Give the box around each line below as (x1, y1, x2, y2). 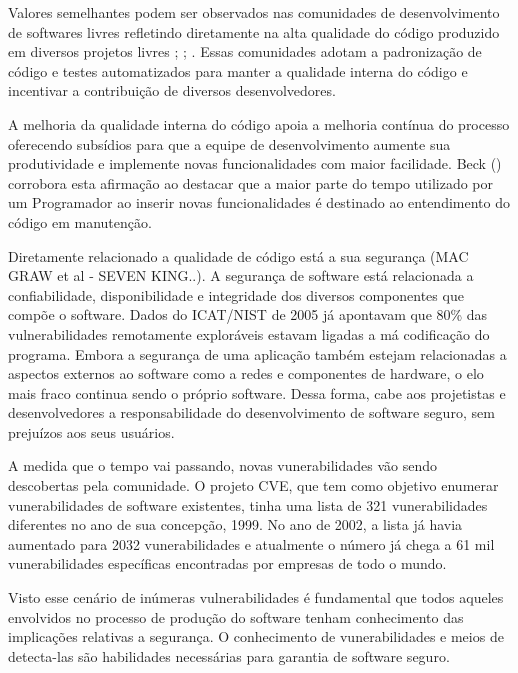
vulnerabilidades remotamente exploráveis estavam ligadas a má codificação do (8, 323, 490, 344)
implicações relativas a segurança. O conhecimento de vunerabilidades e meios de (8, 626, 504, 647)
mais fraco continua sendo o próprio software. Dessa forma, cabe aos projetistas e (8, 382, 506, 403)
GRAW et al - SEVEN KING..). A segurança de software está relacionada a (8, 265, 474, 286)
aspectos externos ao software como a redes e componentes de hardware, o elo (8, 363, 484, 384)
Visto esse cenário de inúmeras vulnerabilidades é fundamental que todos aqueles (8, 587, 504, 608)
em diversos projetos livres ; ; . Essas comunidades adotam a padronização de (8, 41, 482, 62)
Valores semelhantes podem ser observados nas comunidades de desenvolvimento (8, 2, 500, 22)
